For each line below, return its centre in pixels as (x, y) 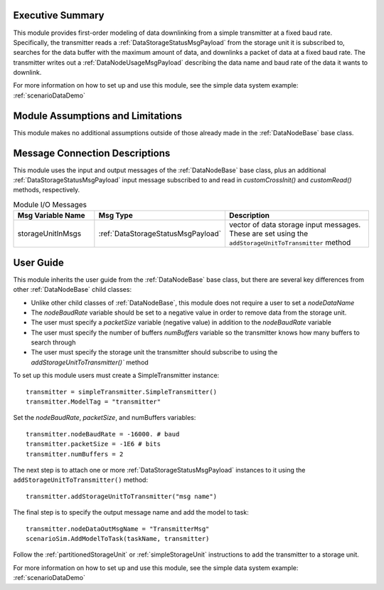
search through (53, 342)
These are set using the (268, 233)
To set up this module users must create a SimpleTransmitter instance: (116, 375)
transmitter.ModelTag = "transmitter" (94, 402)
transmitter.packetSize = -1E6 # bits (94, 444)
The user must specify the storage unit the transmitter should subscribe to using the (154, 352)
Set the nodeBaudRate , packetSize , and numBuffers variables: (105, 418)
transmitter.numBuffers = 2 (75, 454)
